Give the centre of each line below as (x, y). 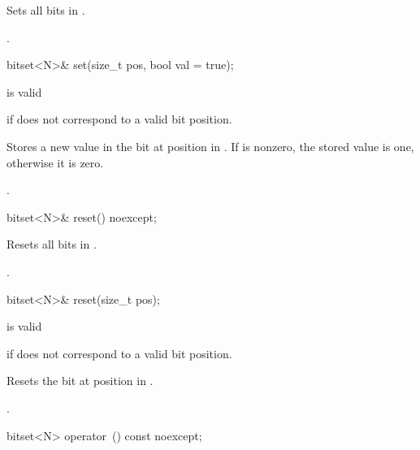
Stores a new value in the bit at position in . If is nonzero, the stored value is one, (210, 146)
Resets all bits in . (52, 244)
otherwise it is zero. (55, 162)
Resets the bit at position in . (80, 381)
